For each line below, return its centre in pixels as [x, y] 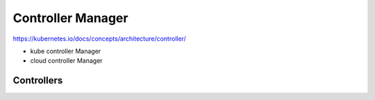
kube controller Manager [66, 51]
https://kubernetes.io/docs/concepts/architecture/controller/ [100, 39]
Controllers [38, 80]
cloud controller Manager [67, 61]
